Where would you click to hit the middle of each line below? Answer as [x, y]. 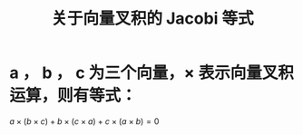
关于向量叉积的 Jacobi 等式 [152, 19]
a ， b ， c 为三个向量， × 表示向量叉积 [152, 73]
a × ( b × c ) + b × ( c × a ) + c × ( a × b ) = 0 [84, 121]
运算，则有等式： [73, 96]
